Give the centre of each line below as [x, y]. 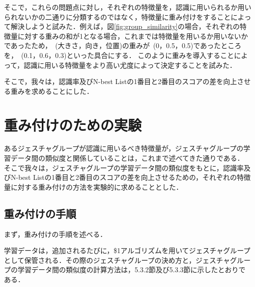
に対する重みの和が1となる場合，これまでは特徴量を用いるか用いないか [133, 36]
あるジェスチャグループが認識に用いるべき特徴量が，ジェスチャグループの [124, 148]
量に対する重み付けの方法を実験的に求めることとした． [93, 187]
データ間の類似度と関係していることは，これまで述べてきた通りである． [127, 158]
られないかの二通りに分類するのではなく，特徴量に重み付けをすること [117, 16]
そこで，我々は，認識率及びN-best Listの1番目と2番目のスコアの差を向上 [121, 81]
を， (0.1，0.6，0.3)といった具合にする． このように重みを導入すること [119, 55]
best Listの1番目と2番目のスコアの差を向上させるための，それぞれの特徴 [134, 177]
